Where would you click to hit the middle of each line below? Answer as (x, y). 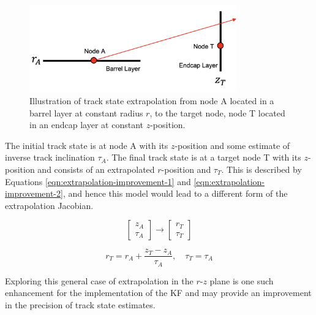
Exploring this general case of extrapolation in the (99, 280)
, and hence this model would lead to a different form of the (175, 193)
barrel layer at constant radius (86, 112)
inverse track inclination (50, 157)
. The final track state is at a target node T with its (204, 157)
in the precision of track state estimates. (80, 305)
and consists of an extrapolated (96, 169)
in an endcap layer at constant (87, 125)
